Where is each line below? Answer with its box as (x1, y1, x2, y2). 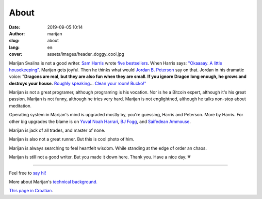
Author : (9, 31, 25, 36)
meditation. (9, 103, 32, 108)
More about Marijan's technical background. (9, 179, 98, 184)
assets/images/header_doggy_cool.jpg (47, 51, 125, 57)
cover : (9, 51, 23, 57)
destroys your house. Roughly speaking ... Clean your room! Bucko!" (9, 80, 147, 86)
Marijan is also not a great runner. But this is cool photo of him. (9, 136, 134, 142)
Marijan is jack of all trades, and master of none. (9, 127, 105, 133)
